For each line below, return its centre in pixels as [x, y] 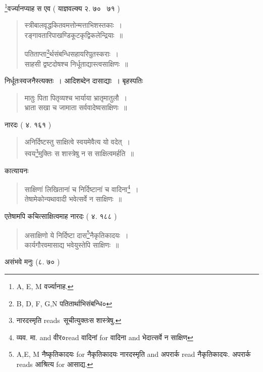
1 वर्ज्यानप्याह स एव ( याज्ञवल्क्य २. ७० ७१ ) [62, 7]
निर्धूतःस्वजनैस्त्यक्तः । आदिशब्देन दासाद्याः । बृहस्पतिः [74, 81]
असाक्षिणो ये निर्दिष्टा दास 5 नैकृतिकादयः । [76, 234]
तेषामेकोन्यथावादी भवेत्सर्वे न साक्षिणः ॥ [73, 199]
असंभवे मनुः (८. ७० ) [32, 262]
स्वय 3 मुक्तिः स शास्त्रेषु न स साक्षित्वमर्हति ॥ [79, 152]
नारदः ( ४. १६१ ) [28, 125]
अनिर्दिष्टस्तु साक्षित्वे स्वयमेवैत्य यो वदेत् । [77, 141]
